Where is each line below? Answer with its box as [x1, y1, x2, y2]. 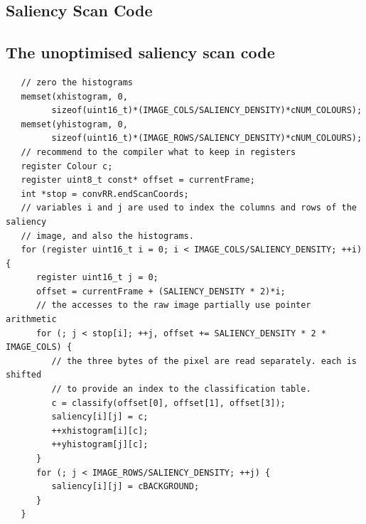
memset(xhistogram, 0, [21, 91, 128, 102]
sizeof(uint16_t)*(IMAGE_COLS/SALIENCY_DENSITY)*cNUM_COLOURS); [51, 105, 362, 116]
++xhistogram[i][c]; [51, 425, 149, 436]
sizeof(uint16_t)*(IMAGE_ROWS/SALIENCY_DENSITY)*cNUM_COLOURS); [51, 133, 362, 144]
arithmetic [6, 314, 57, 325]
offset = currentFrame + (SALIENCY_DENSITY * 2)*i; [36, 286, 286, 296]
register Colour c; [21, 161, 113, 171]
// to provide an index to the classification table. [51, 384, 311, 395]
